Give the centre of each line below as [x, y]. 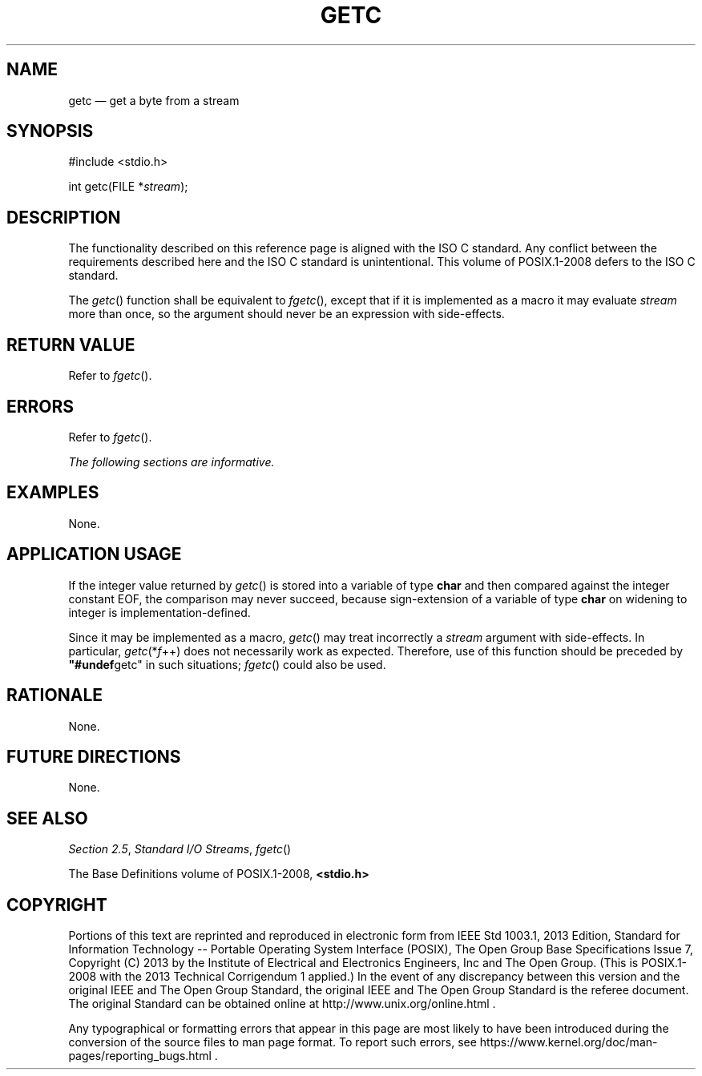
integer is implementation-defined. [159, 612]
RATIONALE [55, 695]
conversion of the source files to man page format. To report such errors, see [272, 1042]
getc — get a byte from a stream [154, 100]
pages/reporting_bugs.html [140, 1056]
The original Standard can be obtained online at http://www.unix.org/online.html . [282, 1004]
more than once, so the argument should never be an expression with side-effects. [286, 314]
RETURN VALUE [71, 345]
